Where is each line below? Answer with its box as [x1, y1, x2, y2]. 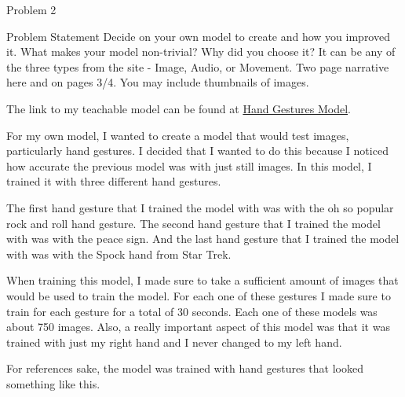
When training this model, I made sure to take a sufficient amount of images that [6, 272, 399, 289]
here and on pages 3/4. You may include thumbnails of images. [6, 74, 309, 90]
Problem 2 [6, 2, 57, 17]
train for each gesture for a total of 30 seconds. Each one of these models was [6, 303, 378, 319]
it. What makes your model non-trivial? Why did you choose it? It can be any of [6, 43, 396, 60]
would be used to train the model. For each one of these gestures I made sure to [6, 287, 391, 303]
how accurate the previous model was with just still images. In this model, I [6, 157, 372, 174]
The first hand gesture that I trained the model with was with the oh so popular [6, 199, 394, 215]
